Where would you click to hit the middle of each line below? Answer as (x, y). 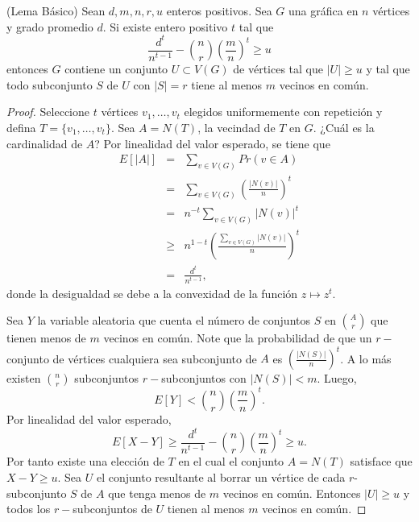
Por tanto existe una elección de (85, 461)
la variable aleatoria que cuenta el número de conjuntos (174, 320)
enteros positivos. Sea (219, 10)
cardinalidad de (45, 143)
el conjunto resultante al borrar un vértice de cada (221, 477)
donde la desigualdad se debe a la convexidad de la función (152, 293)
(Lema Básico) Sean (56, 10)
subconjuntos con (204, 378)
